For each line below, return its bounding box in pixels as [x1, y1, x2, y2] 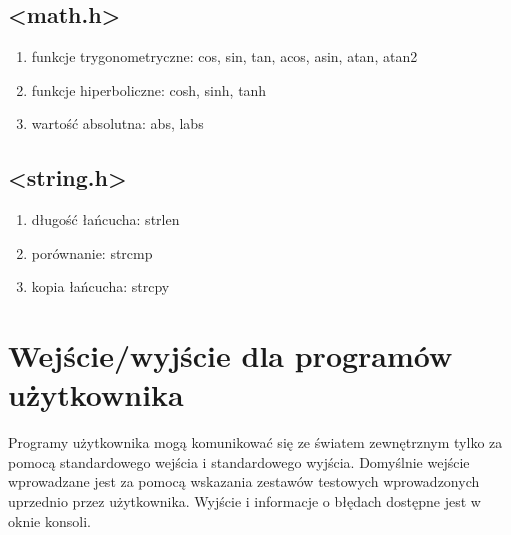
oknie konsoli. [8, 510, 91, 531]
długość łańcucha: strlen [31, 209, 180, 230]
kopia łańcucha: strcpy [31, 276, 170, 297]
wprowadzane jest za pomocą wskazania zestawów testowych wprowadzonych [8, 471, 480, 492]
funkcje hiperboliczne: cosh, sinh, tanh [31, 79, 267, 100]
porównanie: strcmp [31, 242, 153, 263]
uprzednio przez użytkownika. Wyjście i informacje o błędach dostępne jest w [8, 491, 481, 512]
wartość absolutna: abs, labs [31, 113, 204, 134]
